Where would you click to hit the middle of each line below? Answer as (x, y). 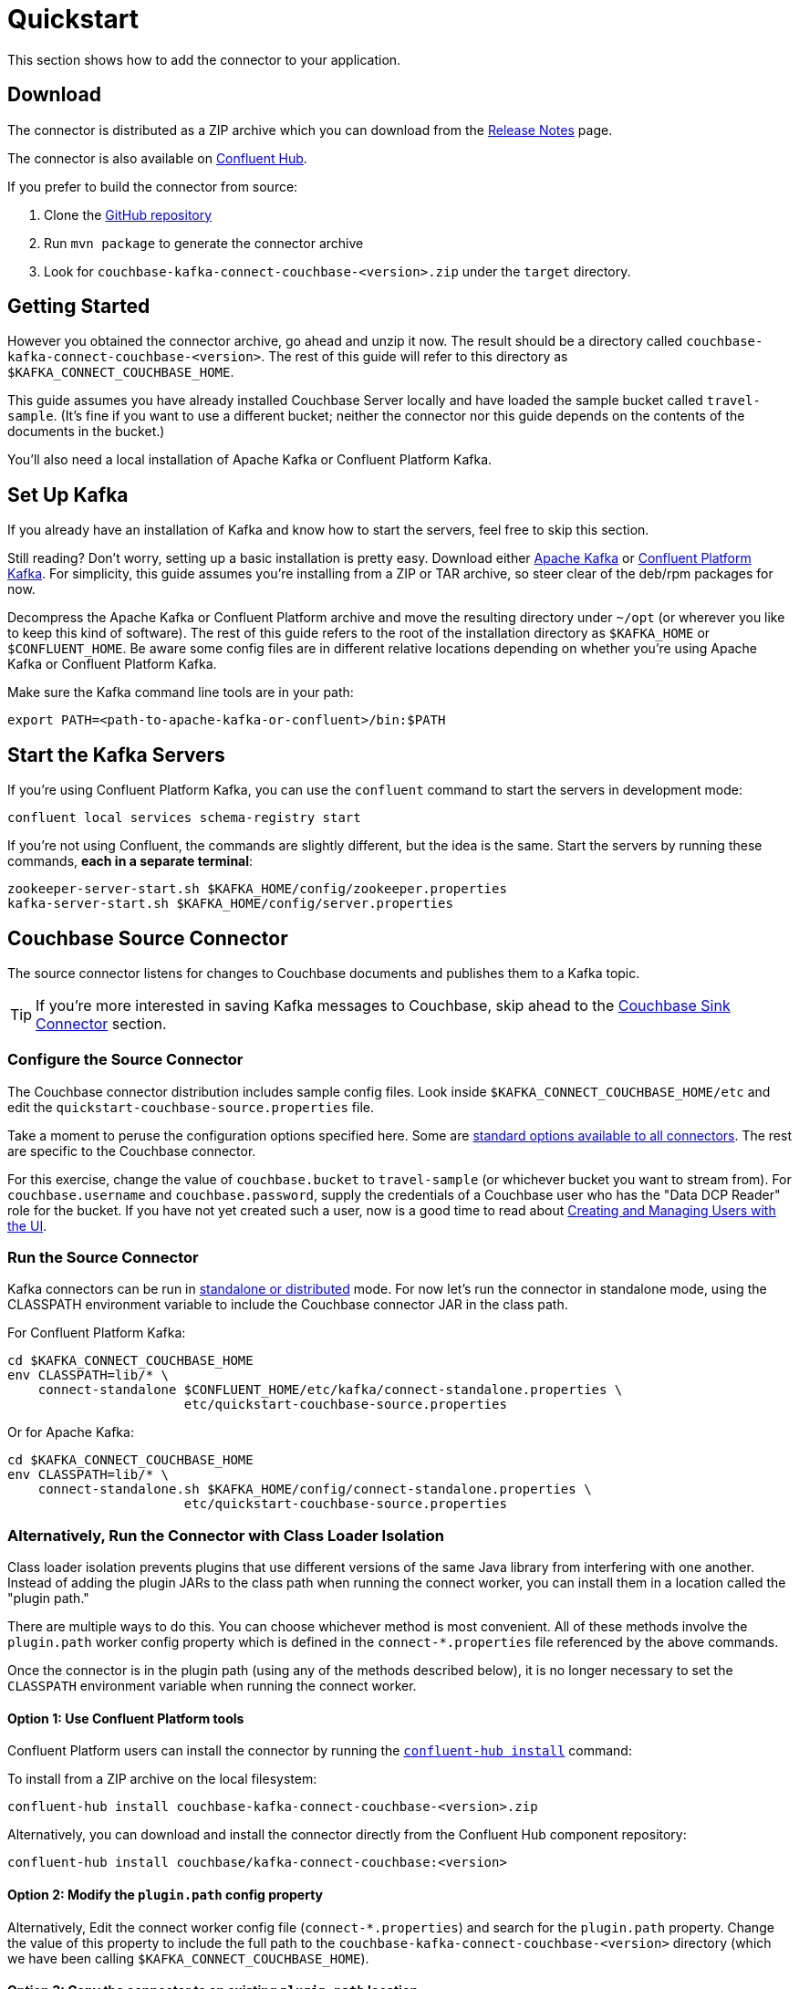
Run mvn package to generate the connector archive (204, 243)
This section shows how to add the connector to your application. (204, 59)
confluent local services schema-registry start (184, 818)
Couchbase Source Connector (148, 938)
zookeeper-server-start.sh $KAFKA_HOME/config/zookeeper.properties (257, 889)
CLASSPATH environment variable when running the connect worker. (212, 1686)
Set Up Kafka (68, 495)
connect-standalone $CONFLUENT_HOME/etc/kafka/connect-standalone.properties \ (330, 1390)
